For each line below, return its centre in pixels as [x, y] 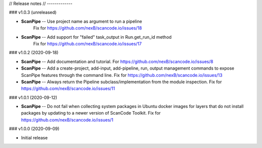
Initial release [34, 137]
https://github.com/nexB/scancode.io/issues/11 [68, 89]
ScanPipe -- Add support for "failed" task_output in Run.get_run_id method [96, 37]
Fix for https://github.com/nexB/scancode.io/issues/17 [87, 44]
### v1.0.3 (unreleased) [33, 13]
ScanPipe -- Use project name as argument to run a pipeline [82, 21]
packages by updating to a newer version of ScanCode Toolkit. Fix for [91, 113]
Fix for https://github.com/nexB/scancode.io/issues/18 [88, 28]
